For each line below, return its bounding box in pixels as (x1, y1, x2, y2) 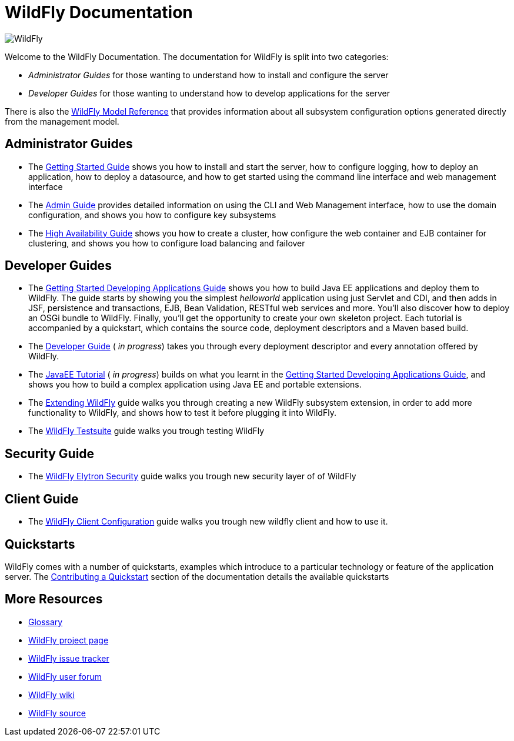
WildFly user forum (28, 671, 102, 682)
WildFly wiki (28, 689, 75, 700)
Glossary (28, 616, 63, 627)
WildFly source (28, 707, 86, 718)
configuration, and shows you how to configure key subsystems (28, 209, 276, 220)
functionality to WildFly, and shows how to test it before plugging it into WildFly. (28, 408, 336, 418)
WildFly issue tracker (28, 653, 109, 663)
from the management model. (5, 116, 119, 126)
